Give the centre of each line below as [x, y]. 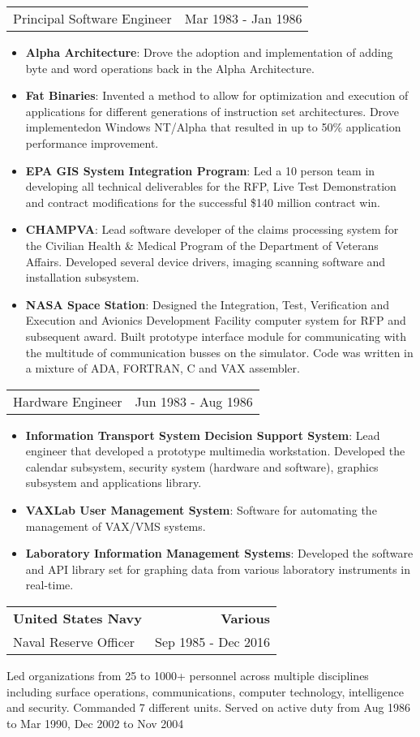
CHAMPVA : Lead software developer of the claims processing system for [212, 229]
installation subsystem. [82, 277]
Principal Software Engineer [92, 18]
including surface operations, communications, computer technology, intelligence [205, 691]
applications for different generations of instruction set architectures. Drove [212, 111]
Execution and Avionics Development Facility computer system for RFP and [216, 320]
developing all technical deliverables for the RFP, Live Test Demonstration [211, 186]
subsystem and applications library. [114, 483]
